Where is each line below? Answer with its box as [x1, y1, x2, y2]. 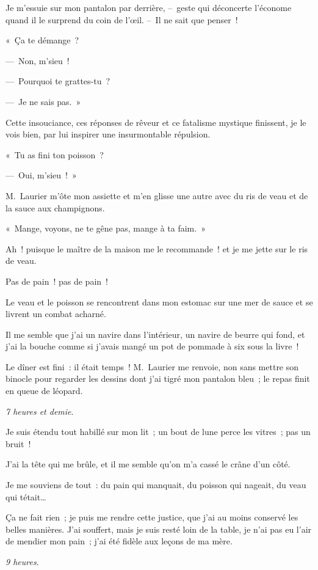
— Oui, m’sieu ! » [5, 169, 77, 181]
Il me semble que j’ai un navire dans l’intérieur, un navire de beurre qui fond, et [5, 327, 305, 340]
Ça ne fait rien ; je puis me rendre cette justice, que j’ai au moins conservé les [5, 511, 298, 524]
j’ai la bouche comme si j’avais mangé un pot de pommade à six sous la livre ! [5, 340, 299, 353]
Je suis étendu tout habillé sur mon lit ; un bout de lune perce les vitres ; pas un [5, 425, 311, 438]
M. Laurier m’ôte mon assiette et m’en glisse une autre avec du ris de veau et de [5, 189, 308, 202]
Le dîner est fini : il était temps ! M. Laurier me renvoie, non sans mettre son [5, 360, 299, 373]
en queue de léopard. [5, 384, 83, 397]
